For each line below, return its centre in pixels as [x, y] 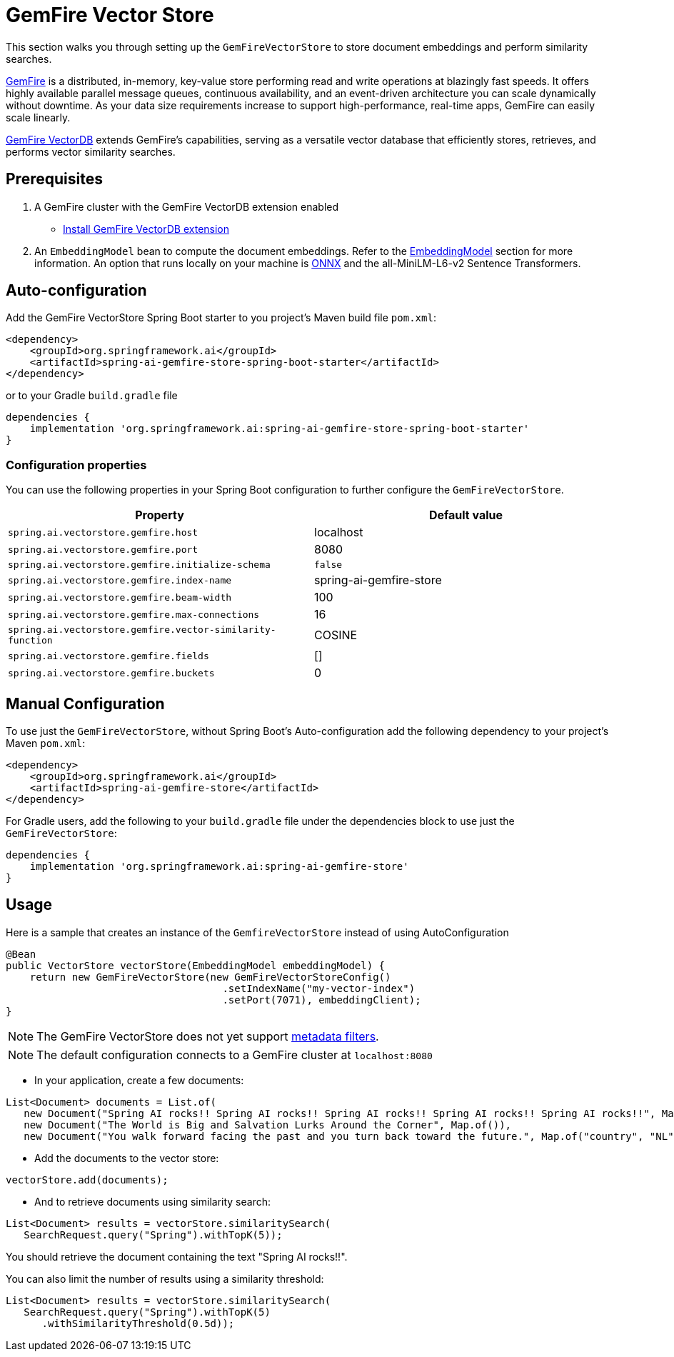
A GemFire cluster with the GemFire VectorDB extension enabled [187, 206]
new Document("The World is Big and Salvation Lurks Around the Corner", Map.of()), [268, 1125]
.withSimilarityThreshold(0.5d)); [138, 1323]
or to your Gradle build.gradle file [92, 396]
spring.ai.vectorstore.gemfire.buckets [111, 673]
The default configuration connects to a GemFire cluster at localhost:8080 [235, 1055]
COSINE [336, 635]
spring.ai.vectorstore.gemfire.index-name [120, 580]
